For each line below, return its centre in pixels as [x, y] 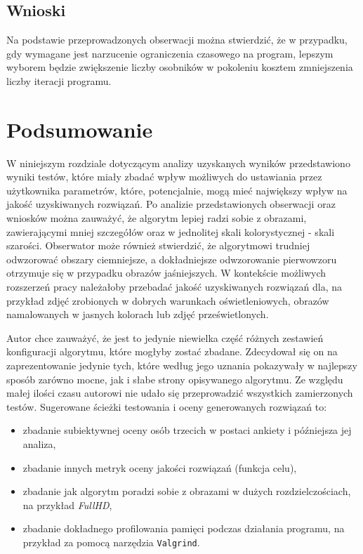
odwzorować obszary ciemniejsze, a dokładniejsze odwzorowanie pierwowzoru [172, 259]
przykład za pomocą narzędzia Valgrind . [111, 542]
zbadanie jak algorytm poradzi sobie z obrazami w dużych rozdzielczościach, [187, 491]
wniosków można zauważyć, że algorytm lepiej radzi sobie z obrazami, [157, 218]
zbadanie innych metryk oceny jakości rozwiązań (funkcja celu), [160, 467]
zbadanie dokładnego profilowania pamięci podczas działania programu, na [184, 528]
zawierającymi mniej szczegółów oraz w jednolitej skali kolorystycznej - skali [171, 231]
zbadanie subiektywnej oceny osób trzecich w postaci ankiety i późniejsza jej [187, 430]
